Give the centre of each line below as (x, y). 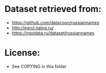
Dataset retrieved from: (53, 9)
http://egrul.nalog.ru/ (33, 27)
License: (22, 53)
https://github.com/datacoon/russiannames (55, 23)
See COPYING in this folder (39, 66)
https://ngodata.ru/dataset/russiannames (53, 33)
